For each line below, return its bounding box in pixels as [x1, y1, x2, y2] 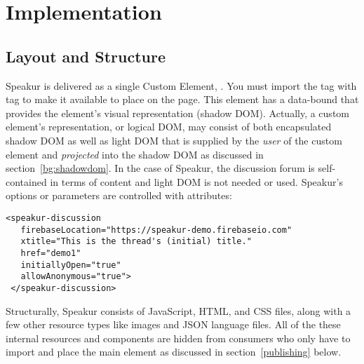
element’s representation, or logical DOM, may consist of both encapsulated [6, 119, 332, 134]
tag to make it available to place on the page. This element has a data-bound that [6, 92, 359, 107]
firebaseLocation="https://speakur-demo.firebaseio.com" [20, 224, 292, 235]
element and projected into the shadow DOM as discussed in [6, 147, 264, 161]
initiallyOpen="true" [20, 259, 121, 270]
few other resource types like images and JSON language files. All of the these [6, 317, 341, 332]
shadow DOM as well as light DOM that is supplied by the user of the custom [6, 133, 342, 147]
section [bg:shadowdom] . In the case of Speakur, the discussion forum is [6, 161, 315, 175]
